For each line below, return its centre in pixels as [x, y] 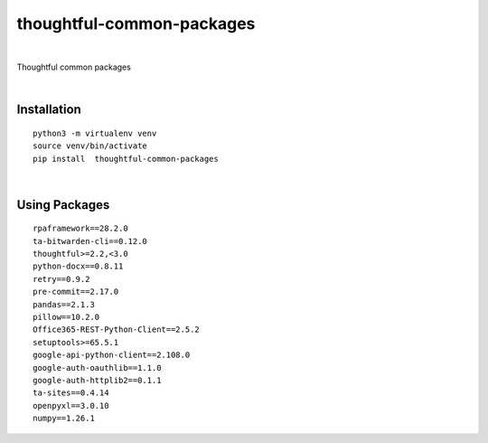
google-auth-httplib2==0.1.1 [97, 380]
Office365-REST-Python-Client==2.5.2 [117, 330]
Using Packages [63, 205]
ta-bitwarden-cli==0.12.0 [90, 241]
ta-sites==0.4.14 [71, 393]
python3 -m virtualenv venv [95, 133]
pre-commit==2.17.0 [76, 292]
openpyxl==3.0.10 [71, 405]
